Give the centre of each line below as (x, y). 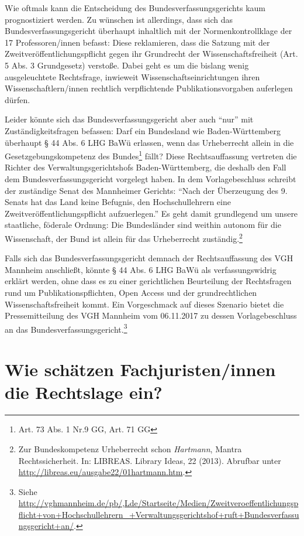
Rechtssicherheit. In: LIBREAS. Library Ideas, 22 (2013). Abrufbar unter (150, 460)
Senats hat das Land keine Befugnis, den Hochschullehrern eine (118, 202)
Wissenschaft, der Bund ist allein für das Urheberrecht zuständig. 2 (124, 237)
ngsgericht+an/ (46, 526)
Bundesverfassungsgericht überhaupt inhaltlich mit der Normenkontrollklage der (148, 31)
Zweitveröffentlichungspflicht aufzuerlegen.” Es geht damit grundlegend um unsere (151, 213)
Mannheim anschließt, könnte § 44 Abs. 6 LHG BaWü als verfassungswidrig (141, 269)
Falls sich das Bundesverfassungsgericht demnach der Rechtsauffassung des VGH (149, 258)
